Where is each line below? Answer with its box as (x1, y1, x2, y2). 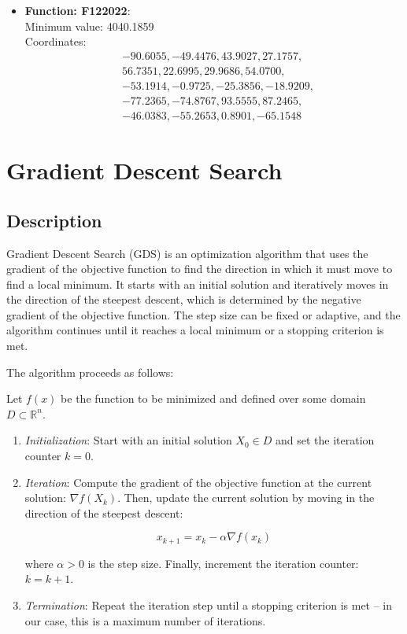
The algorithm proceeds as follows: (6, 363, 174, 380)
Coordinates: (24, 33, 87, 50)
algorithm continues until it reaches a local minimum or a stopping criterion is (6, 322, 384, 338)
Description (6, 208, 102, 232)
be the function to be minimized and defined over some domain (61, 390, 366, 407)
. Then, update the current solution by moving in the (117, 489, 375, 506)
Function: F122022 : (24, 2, 131, 18)
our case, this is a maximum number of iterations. (24, 612, 266, 628)
